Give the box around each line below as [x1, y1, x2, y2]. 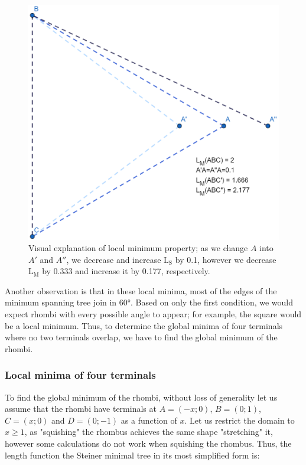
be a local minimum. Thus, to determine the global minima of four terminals [5, 319, 283, 331]
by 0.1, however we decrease [175, 253, 276, 265]
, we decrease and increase [66, 253, 161, 265]
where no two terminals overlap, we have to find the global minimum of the [5, 331, 278, 343]
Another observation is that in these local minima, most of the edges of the [5, 284, 277, 297]
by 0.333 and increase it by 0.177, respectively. [42, 265, 210, 277]
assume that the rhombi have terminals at [5, 402, 157, 415]
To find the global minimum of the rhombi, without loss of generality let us [5, 391, 278, 403]
